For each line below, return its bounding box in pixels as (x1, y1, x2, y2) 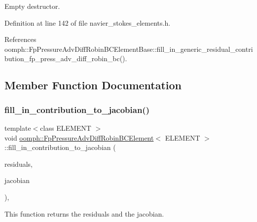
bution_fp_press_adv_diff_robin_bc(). (4, 53, 127, 64)
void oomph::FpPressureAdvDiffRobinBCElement (4, 132, 154, 143)
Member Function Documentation (4, 77, 182, 93)
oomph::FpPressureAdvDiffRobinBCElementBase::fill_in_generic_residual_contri (4, 43, 253, 54)
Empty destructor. (4, 1, 60, 11)
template (4, 122, 31, 133)
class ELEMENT (40, 122, 91, 133)
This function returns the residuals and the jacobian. (4, 208, 164, 219)
